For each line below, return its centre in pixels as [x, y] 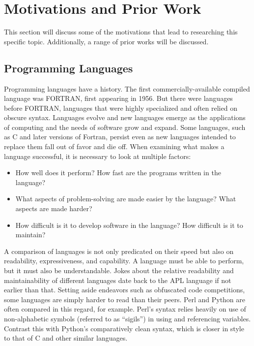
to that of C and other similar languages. [66, 338]
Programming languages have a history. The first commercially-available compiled [127, 88]
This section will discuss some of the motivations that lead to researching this [121, 32]
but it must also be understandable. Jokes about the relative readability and [119, 270]
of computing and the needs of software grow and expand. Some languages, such [125, 127]
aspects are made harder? [54, 208]
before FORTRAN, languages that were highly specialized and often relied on [121, 108]
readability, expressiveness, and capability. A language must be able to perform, [124, 261]
